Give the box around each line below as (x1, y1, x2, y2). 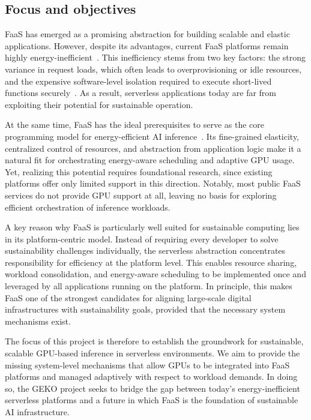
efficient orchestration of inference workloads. (5, 200, 171, 213)
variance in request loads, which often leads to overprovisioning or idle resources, (5, 62, 302, 75)
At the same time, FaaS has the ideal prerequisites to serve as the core (5, 118, 265, 131)
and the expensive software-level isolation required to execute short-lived (5, 74, 272, 87)
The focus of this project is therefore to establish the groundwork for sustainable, (5, 335, 304, 347)
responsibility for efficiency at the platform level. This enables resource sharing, (5, 256, 297, 268)
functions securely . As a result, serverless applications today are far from (5, 86, 276, 99)
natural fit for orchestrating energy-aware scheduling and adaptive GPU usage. (5, 154, 295, 166)
